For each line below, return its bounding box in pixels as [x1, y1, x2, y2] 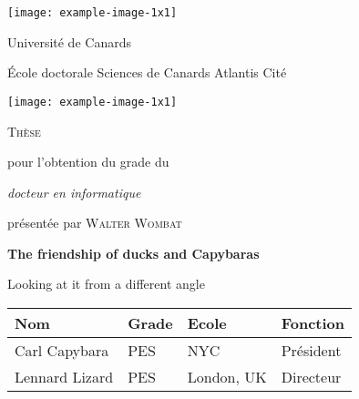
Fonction [281, 312, 345, 334]
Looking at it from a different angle [7, 274, 205, 293]
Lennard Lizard [15, 366, 114, 388]
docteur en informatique [7, 182, 141, 201]
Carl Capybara [15, 340, 109, 362]
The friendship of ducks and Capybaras [7, 243, 260, 262]
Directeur [281, 366, 342, 388]
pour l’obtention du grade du [7, 152, 169, 171]
